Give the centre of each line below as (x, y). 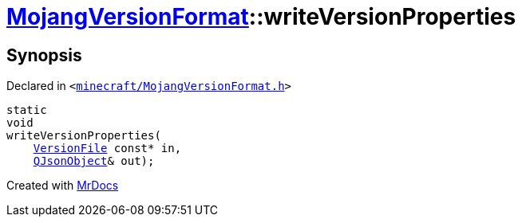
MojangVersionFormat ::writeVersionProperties (261, 17)
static (27, 110)
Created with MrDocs (63, 186)
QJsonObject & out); (94, 161)
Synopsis (44, 55)
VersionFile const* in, (107, 149)
